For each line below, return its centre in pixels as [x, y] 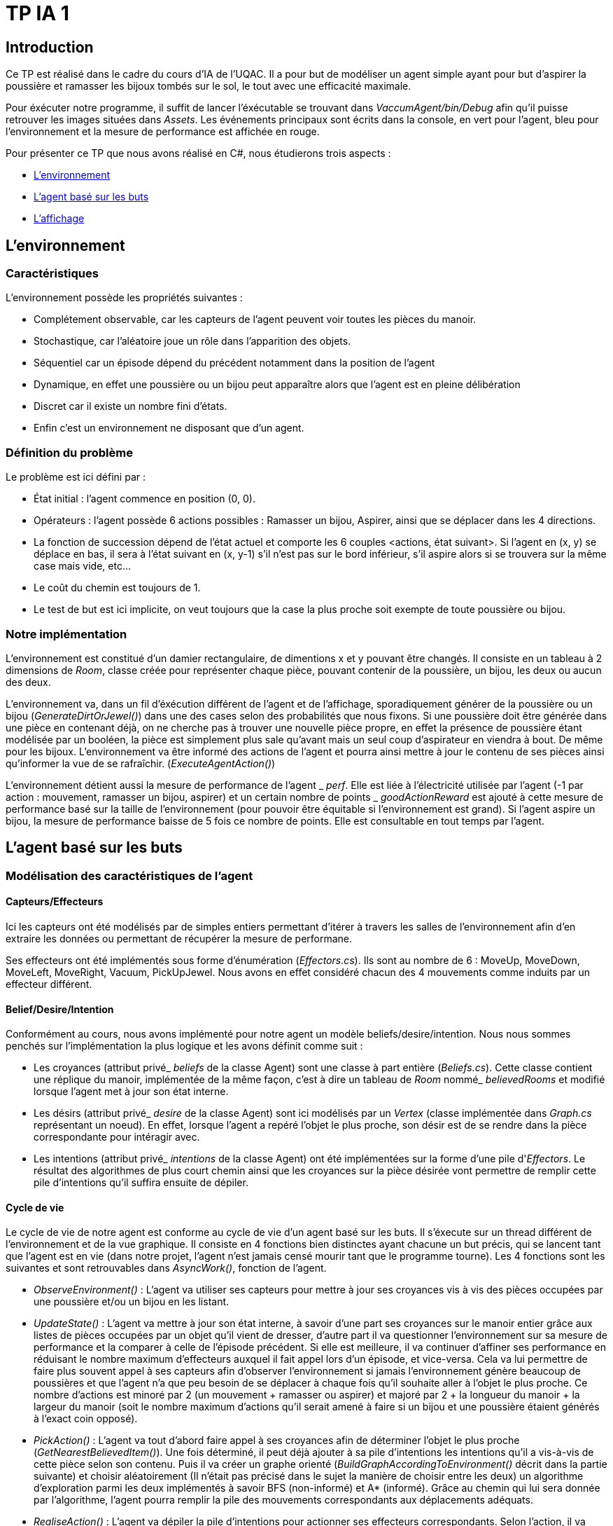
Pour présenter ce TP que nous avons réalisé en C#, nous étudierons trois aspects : [198, 153]
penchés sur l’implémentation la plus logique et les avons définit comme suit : [184, 1046]
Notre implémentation [66, 634]
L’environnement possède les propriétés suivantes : [124, 298]
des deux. [28, 682]
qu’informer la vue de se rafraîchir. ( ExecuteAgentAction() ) [141, 763]
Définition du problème [69, 452]
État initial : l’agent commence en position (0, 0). [145, 499]
